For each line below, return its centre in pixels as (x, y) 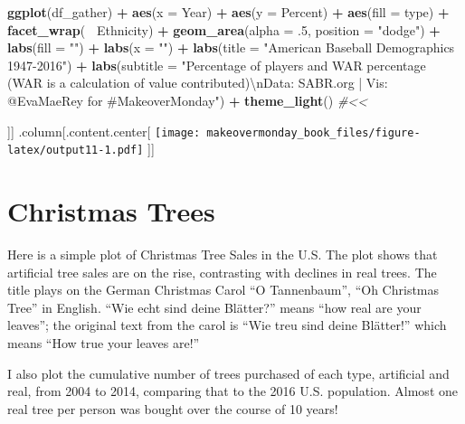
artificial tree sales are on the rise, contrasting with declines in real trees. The (222, 272)
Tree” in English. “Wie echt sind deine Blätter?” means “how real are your (214, 307)
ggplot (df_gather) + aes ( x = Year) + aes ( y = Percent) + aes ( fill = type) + (228, 12)
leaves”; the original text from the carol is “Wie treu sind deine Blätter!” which (227, 325)
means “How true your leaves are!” (104, 342)
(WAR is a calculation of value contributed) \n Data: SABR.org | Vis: (198, 83)
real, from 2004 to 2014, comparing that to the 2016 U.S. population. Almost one (232, 391)
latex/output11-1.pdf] (76, 151)
